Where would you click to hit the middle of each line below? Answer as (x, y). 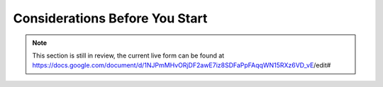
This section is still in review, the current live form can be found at (128, 55)
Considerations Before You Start (110, 18)
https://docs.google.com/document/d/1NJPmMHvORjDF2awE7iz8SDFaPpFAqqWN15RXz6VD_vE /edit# (182, 65)
